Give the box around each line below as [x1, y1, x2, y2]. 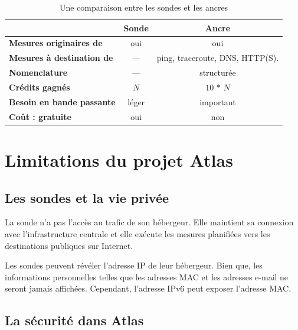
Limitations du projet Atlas [5, 147, 233, 172]
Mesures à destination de [9, 51, 113, 64]
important [199, 95, 236, 108]
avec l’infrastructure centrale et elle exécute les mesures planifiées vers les [5, 227, 270, 240]
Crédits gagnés [9, 80, 70, 93]
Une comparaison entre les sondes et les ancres [59, 1, 228, 13]
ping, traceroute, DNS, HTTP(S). [156, 51, 279, 64]
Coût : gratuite [9, 110, 71, 122]
